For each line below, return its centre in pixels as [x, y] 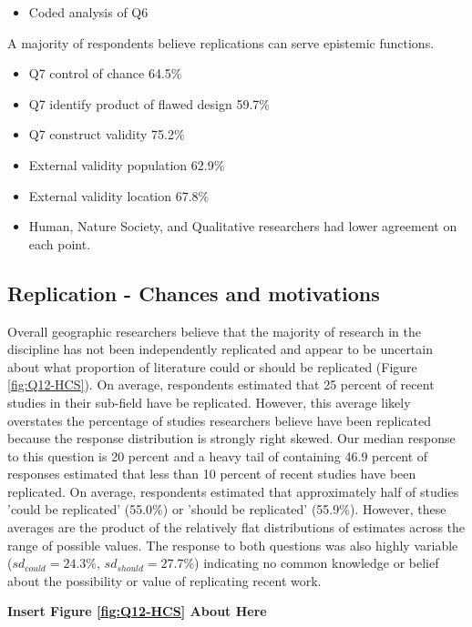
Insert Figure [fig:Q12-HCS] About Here [137, 611]
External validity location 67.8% [119, 195]
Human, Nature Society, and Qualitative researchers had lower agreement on [243, 226]
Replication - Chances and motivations [194, 293]
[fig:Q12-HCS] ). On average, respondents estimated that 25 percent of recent [221, 384]
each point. [60, 243]
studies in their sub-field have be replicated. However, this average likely [209, 402]
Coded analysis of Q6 [88, 12]
